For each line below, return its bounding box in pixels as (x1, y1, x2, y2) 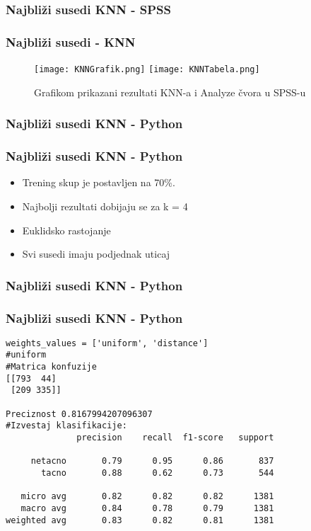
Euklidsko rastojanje (22, 222, 111, 237)
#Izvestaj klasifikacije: (6, 421, 127, 431)
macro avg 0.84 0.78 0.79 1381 (20, 503, 274, 513)
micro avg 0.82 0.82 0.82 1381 (20, 491, 274, 502)
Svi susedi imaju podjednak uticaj (22, 246, 170, 261)
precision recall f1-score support (76, 433, 274, 443)
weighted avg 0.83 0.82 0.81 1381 (6, 515, 274, 525)
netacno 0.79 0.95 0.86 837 (30, 456, 274, 467)
